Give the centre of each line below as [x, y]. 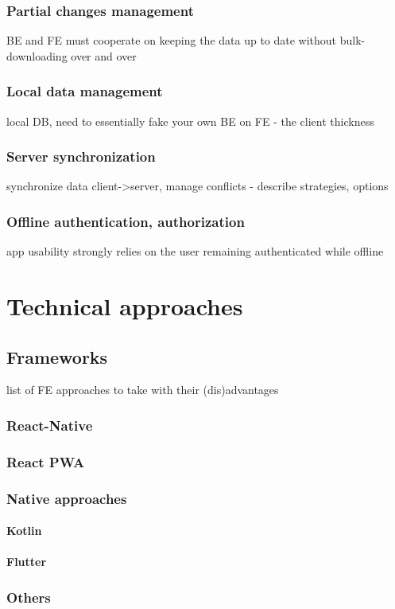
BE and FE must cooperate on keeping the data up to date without [172, 40]
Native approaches [67, 498]
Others [29, 597]
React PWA [46, 461]
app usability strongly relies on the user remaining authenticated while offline [195, 251]
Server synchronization [81, 156]
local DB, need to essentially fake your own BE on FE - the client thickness [190, 121]
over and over [104, 55]
